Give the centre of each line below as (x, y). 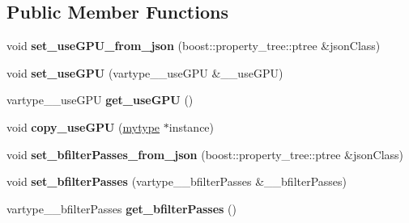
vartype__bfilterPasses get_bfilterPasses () (121, 208)
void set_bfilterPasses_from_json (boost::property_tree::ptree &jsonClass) (205, 154)
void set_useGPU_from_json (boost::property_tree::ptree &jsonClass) (194, 46)
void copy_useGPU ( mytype (83, 126)
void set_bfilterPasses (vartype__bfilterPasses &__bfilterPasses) (177, 181)
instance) (192, 126)
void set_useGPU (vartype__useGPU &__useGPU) (145, 72)
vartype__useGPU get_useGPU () (100, 100)
